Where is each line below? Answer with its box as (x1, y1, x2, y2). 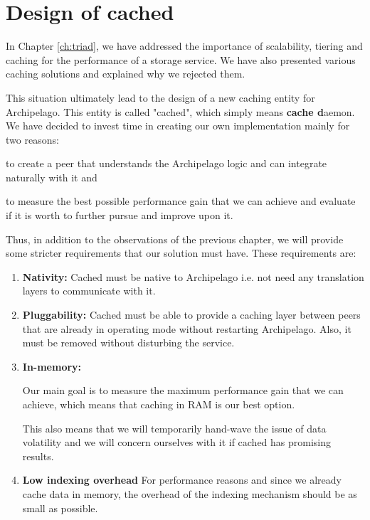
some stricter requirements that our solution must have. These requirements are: (6, 245, 356, 260)
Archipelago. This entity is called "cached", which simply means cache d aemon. (6, 104, 355, 119)
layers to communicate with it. (22, 283, 156, 298)
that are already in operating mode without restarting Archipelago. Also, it (22, 321, 351, 336)
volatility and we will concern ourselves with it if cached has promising (22, 435, 332, 450)
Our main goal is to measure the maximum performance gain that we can (22, 383, 344, 398)
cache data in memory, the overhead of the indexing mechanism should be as (22, 486, 357, 501)
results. (22, 448, 54, 463)
